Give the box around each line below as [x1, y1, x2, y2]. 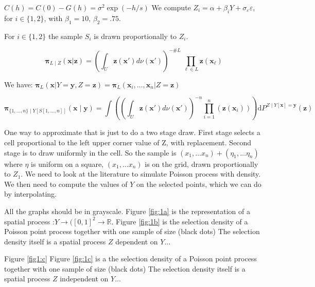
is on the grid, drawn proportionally [145, 158, 258, 169]
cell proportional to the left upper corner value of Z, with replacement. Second [4, 137, 252, 147]
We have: [4, 79, 33, 89]
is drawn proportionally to [94, 30, 177, 41]
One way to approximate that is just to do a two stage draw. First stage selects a [4, 127, 260, 138]
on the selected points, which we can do [136, 178, 261, 189]
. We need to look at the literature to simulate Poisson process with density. [21, 168, 261, 179]
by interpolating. [4, 188, 57, 199]
